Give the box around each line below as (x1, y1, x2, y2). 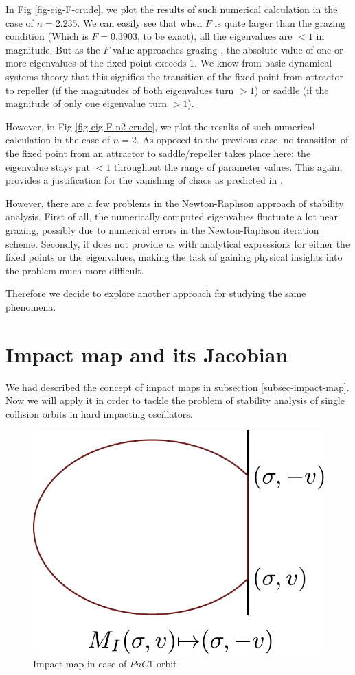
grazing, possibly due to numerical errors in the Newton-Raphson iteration (5, 222, 319, 237)
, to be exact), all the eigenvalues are (137, 29, 293, 43)
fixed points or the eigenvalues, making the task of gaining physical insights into (5, 250, 343, 264)
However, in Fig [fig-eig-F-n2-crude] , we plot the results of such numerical (5, 119, 315, 133)
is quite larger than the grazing (214, 15, 345, 29)
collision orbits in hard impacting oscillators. (5, 406, 193, 421)
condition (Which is (5, 29, 89, 43)
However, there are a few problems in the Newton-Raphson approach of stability (5, 196, 344, 210)
